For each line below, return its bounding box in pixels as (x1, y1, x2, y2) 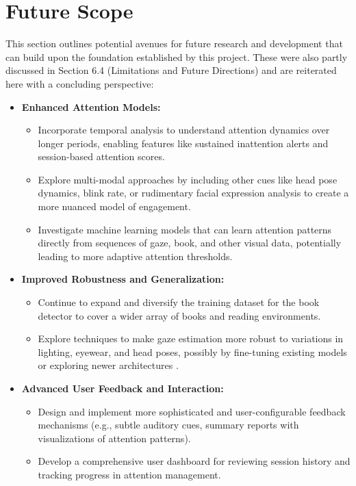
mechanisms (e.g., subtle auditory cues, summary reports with (38, 418, 299, 432)
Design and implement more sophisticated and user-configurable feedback (38, 404, 346, 418)
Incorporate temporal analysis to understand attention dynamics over (38, 123, 330, 137)
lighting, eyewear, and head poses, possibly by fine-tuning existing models (38, 344, 347, 359)
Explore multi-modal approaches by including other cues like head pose (38, 172, 338, 186)
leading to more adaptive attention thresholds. (38, 248, 233, 263)
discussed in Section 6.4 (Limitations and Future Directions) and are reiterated (5, 63, 337, 77)
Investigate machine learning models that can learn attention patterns (38, 222, 332, 236)
